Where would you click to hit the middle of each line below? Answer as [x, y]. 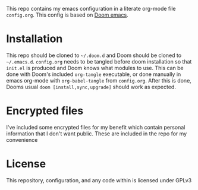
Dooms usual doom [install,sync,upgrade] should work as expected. [91, 87]
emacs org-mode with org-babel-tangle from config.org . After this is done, [99, 80]
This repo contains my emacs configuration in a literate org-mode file [91, 9]
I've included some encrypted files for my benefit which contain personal [96, 127]
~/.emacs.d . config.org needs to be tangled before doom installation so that [99, 61]
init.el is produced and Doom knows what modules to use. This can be [95, 68]
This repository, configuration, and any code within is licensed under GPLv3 [99, 180]
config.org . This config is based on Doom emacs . [67, 15]
